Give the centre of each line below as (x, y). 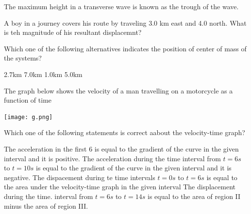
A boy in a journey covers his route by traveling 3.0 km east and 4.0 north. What (125, 23)
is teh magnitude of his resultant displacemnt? (73, 32)
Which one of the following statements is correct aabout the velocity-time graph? (125, 132)
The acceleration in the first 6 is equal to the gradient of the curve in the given (121, 149)
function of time (28, 100)
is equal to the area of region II (194, 196)
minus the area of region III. (46, 206)
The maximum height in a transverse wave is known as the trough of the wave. (121, 6)
